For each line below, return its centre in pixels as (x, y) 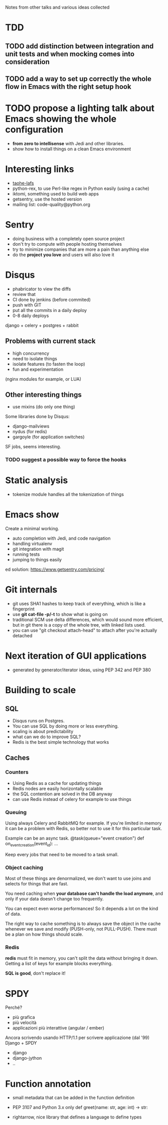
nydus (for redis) (30, 432)
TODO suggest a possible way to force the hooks (66, 460)
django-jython (27, 1058)
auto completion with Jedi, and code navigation (61, 538)
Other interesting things (43, 395)
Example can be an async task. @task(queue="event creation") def (75, 838)
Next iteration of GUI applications (76, 656)
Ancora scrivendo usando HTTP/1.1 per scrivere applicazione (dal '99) (77, 1038)
